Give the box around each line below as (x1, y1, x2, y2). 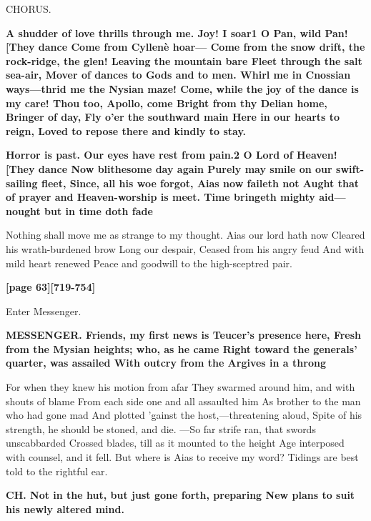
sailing (6, 175, 38, 190)
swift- (336, 161, 365, 176)
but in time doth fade (44, 203, 153, 218)
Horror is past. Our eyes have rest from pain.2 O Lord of (6, 147, 293, 162)
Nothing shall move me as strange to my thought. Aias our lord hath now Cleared (6, 227, 365, 242)
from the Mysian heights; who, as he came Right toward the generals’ (6, 341, 357, 356)
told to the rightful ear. (6, 463, 108, 478)
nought (6, 203, 41, 218)
